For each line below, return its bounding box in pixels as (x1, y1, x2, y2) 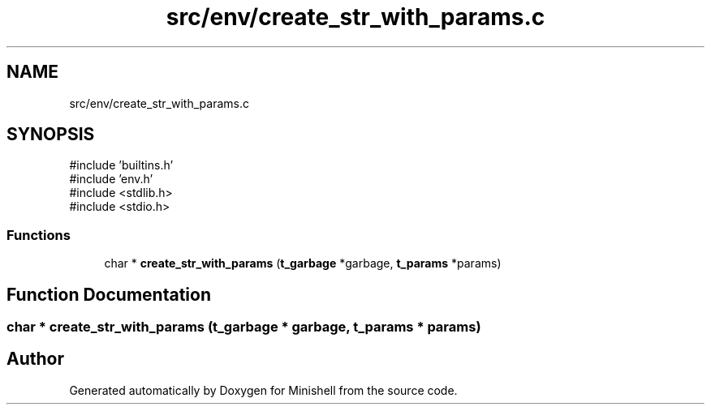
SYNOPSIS (6, 124, 95, 145)
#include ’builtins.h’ (69, 158, 174, 173)
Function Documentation (6, 284, 211, 305)
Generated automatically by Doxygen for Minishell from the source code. (69, 383, 458, 397)
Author (6, 349, 64, 370)
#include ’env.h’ (69, 172, 153, 186)
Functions (6, 226, 71, 243)
